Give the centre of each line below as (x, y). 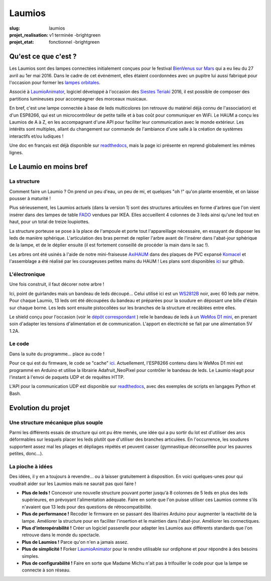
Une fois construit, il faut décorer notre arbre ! (57, 284)
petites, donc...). (26, 454)
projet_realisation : (29, 35)
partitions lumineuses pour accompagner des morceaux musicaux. (78, 99)
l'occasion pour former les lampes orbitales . (55, 82)
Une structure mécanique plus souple (56, 422)
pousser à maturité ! (30, 199)
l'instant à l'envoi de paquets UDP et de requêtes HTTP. (67, 377)
